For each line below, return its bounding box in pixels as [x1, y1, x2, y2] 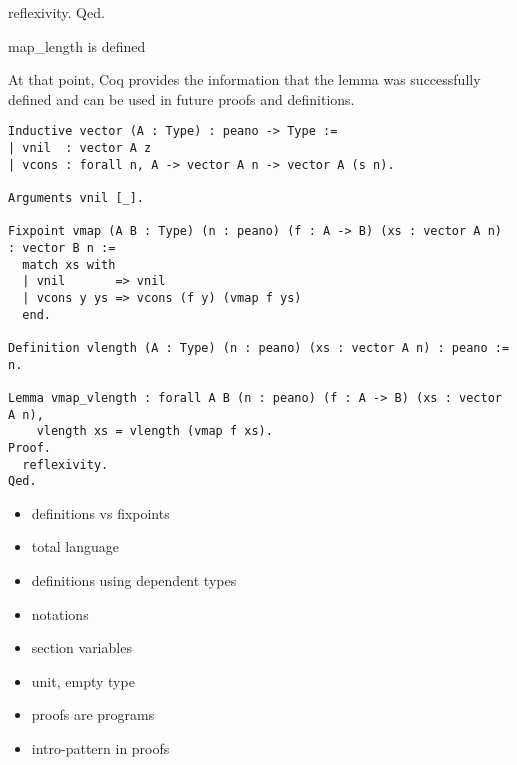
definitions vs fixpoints [31, 502, 170, 523]
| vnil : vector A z [8, 141, 152, 156]
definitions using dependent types [31, 570, 237, 590]
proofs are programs [31, 704, 155, 725]
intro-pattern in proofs [31, 737, 170, 758]
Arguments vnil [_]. [8, 191, 145, 205]
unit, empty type [31, 670, 135, 691]
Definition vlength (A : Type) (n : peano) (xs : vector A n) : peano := [8, 340, 510, 355]
